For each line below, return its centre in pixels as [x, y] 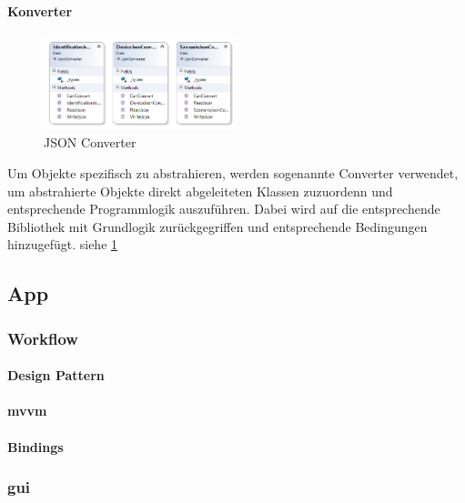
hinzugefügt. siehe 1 [63, 244]
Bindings [35, 446]
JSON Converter [90, 142]
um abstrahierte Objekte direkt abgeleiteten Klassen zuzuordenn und [200, 191]
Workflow [43, 338]
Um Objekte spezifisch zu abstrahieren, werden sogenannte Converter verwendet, [233, 173]
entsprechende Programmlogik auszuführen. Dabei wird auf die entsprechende [224, 209]
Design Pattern [56, 375]
